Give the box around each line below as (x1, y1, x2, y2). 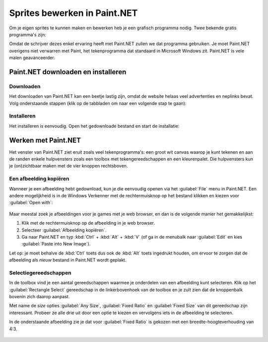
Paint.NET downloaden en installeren (9, 68, 127, 76)
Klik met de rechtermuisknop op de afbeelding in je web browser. (21, 220, 155, 226)
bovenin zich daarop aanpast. (9, 294, 70, 300)
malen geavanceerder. (9, 55, 55, 61)
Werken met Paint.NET (9, 136, 81, 144)
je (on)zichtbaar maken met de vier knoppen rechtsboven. (9, 163, 128, 169)
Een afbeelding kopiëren (9, 175, 69, 182)
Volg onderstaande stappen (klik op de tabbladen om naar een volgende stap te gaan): (9, 100, 187, 106)
